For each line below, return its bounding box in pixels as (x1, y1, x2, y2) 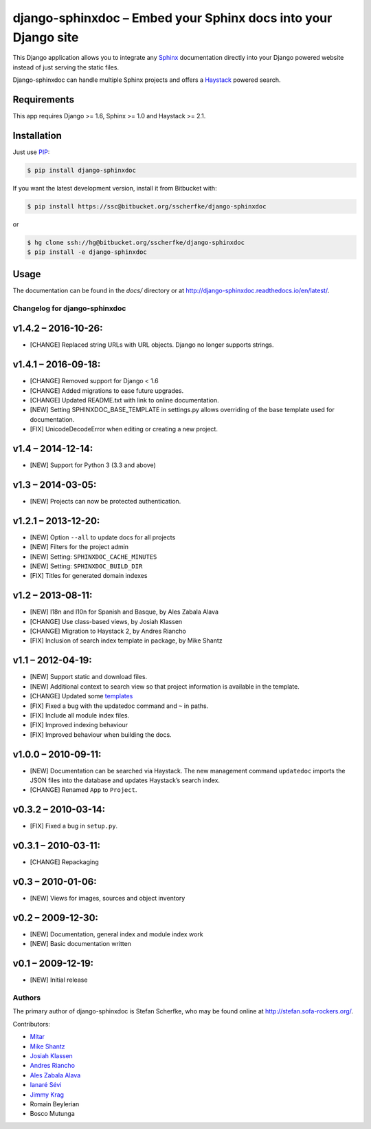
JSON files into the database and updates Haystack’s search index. (30, 776, 220, 784)
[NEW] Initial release (30, 976, 88, 984)
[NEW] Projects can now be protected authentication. (30, 497, 181, 505)
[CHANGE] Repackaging (30, 858, 99, 866)
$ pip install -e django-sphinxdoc (27, 248, 147, 256)
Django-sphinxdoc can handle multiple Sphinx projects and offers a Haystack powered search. (12, 76, 281, 84)
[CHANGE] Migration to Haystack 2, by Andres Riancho (30, 627, 187, 636)
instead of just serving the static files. (12, 63, 120, 72)
